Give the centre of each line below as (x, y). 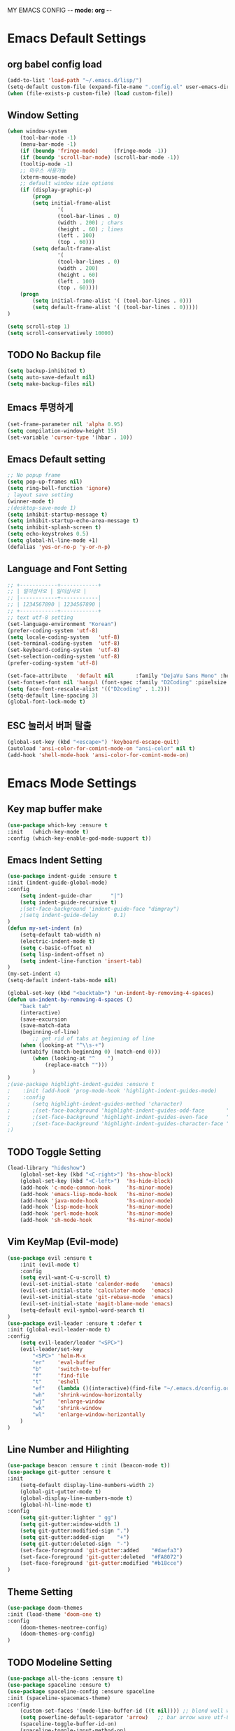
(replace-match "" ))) (76, 1065)
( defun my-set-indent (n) (45, 928)
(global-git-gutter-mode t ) (60, 1492)
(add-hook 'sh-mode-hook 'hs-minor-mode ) (97, 1220)
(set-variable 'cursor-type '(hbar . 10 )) (70, 437)
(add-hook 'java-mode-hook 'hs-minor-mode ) (97, 1201)
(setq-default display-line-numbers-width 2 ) (87, 1485)
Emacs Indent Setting (55, 860)
